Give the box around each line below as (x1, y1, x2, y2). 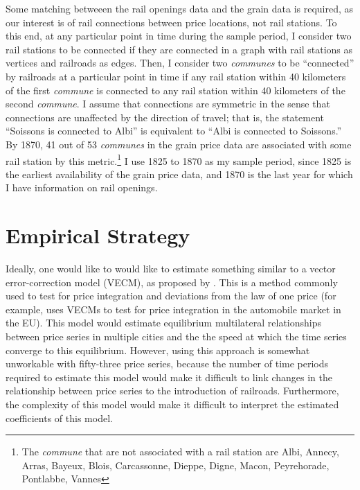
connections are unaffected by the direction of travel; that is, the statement (6, 110, 324, 124)
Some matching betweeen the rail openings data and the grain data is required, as (6, 1, 354, 15)
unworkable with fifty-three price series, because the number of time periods (6, 356, 329, 371)
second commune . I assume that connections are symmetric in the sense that (6, 96, 330, 111)
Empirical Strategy (6, 221, 190, 250)
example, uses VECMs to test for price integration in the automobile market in (6, 301, 341, 316)
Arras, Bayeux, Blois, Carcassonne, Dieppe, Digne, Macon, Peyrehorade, (21, 457, 330, 472)
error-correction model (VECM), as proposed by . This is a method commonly (6, 274, 338, 289)
